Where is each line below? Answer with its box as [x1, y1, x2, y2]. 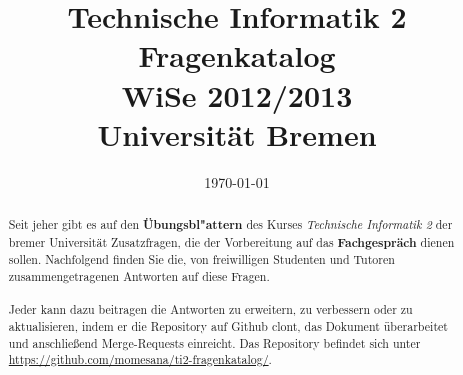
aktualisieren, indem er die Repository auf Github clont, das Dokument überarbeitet [8, 318, 448, 335]
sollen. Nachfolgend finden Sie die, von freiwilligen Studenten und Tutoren [8, 251, 395, 268]
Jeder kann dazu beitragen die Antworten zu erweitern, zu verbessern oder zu [8, 301, 413, 318]
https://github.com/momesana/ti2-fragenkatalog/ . [8, 351, 272, 368]
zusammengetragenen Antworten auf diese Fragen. [8, 268, 270, 285]
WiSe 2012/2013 [121, 74, 353, 115]
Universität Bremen [97, 113, 377, 154]
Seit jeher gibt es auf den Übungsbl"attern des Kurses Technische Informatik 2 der [8, 216, 453, 234]
